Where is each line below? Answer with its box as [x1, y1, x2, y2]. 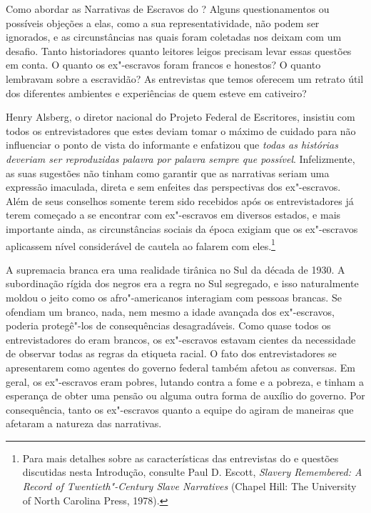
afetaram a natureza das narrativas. [6, 416, 162, 431]
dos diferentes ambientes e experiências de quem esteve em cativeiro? [6, 85, 307, 100]
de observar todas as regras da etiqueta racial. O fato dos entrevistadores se [6, 346, 337, 361]
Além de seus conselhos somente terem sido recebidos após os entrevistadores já [6, 193, 354, 208]
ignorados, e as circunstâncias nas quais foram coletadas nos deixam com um [6, 29, 342, 44]
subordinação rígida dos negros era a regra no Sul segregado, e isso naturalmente [6, 276, 359, 291]
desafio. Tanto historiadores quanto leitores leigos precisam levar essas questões [6, 43, 352, 58]
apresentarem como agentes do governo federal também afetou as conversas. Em [6, 359, 355, 374]
